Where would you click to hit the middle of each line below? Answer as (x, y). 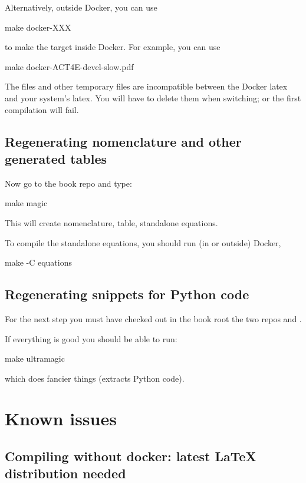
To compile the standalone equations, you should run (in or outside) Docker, (143, 242)
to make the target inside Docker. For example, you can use (113, 47)
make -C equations (39, 262)
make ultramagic (35, 358)
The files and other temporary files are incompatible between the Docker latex (146, 86)
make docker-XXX (38, 27)
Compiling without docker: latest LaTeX (131, 456)
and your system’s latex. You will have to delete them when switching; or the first (153, 97)
